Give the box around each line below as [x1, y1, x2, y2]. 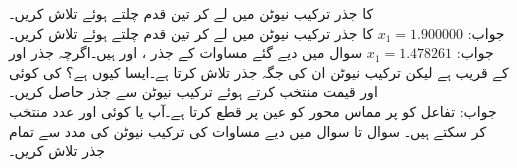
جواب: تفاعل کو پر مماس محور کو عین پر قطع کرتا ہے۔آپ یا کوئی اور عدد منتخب [9, 100, 497, 121]
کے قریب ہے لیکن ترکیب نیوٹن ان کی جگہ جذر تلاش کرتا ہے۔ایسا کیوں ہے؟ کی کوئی [9, 61, 509, 82]
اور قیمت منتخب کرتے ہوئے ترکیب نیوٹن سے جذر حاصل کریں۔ [9, 81, 378, 102]
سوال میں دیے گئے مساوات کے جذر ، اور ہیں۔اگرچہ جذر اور [9, 42, 363, 63]
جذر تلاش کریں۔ [9, 140, 105, 161]
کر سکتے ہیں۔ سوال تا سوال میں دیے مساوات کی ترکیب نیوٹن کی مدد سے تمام [9, 120, 487, 141]
